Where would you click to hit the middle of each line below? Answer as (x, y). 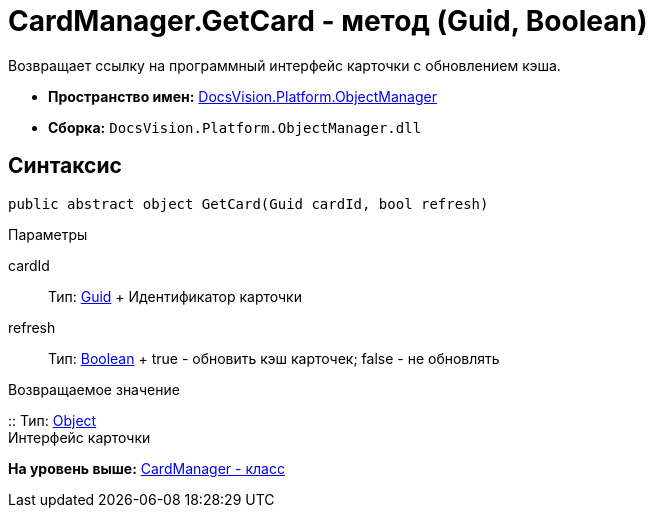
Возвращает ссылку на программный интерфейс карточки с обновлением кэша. (284, 65)
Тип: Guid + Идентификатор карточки (175, 296)
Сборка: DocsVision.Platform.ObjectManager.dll (235, 127)
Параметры (48, 234)
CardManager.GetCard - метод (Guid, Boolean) (328, 21)
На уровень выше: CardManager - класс (146, 468)
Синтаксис (65, 166)
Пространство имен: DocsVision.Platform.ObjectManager (242, 96)
